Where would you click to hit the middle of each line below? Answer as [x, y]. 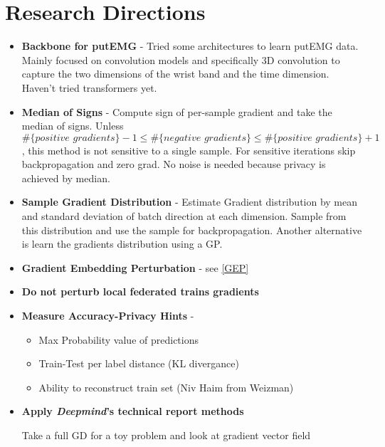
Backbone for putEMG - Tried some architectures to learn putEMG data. [190, 46]
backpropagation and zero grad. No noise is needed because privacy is [174, 164]
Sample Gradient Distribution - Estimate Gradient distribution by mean [190, 202]
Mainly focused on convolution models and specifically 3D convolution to [181, 59]
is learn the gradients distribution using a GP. [122, 244]
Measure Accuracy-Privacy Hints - [108, 316]
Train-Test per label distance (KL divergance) [139, 363]
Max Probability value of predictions [118, 339]
